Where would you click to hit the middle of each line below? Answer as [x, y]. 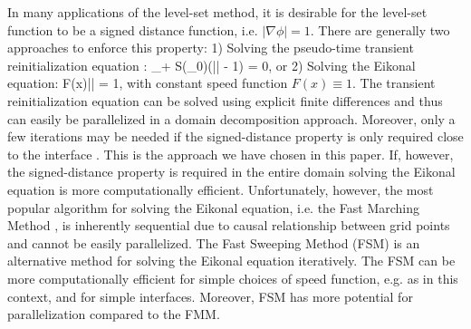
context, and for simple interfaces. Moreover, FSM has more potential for [210, 296]
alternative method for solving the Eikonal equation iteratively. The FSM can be [231, 261]
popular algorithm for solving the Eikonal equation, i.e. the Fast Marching [213, 207]
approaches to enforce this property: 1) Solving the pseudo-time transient [211, 48]
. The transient [394, 83]
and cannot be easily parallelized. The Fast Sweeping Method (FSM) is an [214, 242]
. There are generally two [380, 29]
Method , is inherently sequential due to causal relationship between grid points [229, 225]
